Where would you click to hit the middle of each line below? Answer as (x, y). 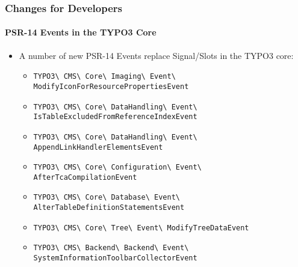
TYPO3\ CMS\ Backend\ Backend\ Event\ (111, 248)
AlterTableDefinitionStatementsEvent (109, 208)
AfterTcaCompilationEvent (85, 177)
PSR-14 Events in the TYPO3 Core (81, 32)
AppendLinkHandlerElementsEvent (98, 147)
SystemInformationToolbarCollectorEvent (115, 258)
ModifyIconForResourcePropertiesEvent (111, 86)
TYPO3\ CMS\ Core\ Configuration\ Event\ (117, 167)
